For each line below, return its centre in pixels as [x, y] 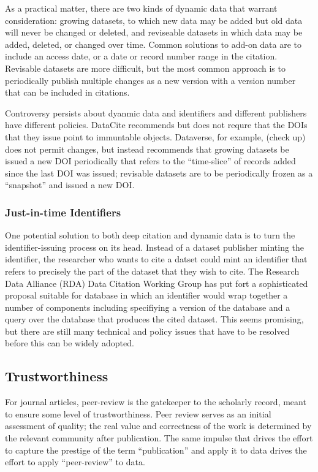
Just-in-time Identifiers [63, 212]
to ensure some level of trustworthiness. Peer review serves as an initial [138, 413]
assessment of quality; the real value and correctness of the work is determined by [158, 426]
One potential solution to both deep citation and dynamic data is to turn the [150, 235]
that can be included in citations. [67, 92]
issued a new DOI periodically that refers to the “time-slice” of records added [150, 161]
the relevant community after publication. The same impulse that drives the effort [159, 438]
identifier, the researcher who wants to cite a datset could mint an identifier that [156, 259]
